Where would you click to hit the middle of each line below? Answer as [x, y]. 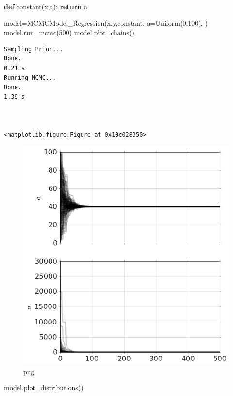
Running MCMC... [30, 78]
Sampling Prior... [33, 49]
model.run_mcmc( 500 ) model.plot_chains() [69, 32]
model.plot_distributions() [44, 387]
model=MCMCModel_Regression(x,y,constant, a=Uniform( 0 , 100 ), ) [106, 23]
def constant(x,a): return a [46, 6]
